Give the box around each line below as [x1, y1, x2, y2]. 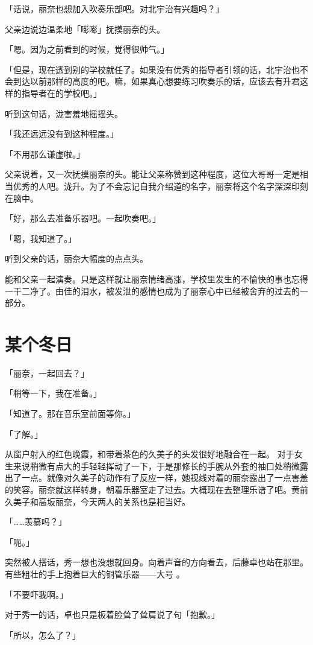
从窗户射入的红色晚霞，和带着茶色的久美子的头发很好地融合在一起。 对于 [5, 448, 294, 460]
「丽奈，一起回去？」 [5, 366, 89, 379]
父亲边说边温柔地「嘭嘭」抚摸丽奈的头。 [5, 22, 165, 35]
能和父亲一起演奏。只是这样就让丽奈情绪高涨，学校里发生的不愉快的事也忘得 [5, 272, 308, 285]
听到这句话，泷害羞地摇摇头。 [5, 107, 123, 119]
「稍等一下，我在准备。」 [5, 387, 102, 399]
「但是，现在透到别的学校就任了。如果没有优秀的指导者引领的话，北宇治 [5, 63, 291, 75]
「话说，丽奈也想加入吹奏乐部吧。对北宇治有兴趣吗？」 [5, 2, 224, 14]
